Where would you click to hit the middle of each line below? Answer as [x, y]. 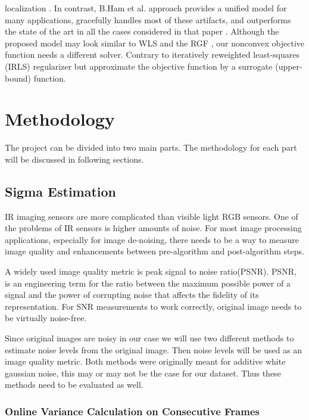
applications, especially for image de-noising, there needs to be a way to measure [152, 239]
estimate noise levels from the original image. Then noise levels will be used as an [154, 349]
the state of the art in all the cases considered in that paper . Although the [142, 31]
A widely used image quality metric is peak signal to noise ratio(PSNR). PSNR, [151, 271]
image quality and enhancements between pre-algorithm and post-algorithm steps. [154, 251]
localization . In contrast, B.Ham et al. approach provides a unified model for [146, 8]
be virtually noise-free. [46, 318]
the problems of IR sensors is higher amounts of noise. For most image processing [153, 228]
